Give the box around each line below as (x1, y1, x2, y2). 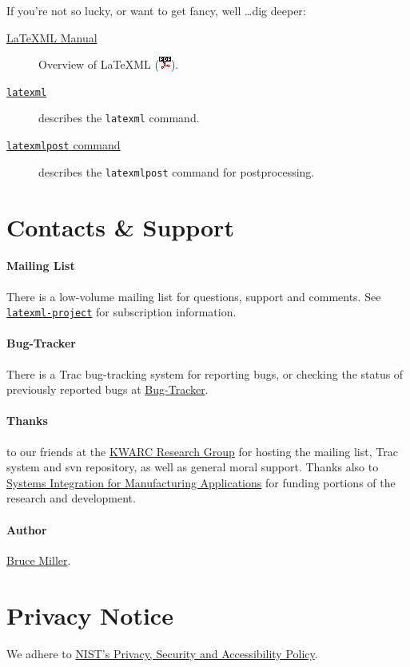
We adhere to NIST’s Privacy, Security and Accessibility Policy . (6, 645, 318, 661)
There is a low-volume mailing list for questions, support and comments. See (6, 288, 381, 304)
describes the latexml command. (38, 109, 200, 126)
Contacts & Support (6, 210, 234, 243)
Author (6, 521, 47, 538)
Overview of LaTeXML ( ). (38, 56, 179, 73)
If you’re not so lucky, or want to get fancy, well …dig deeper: (6, 2, 306, 18)
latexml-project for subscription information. (6, 304, 237, 320)
